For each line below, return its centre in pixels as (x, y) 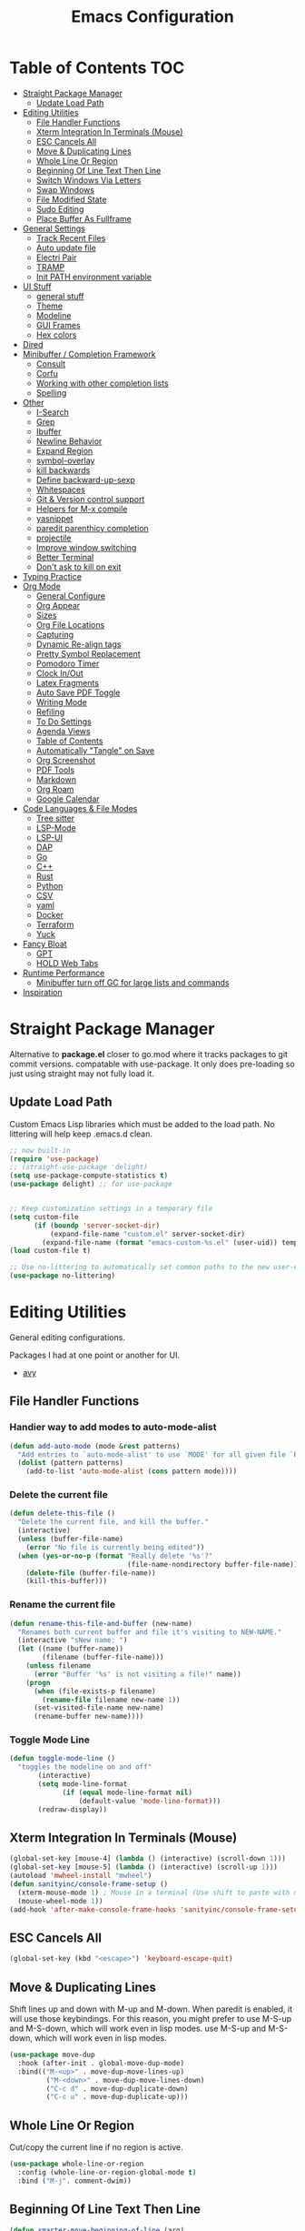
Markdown (56, 779)
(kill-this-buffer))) (66, 1581)
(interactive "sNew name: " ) (73, 1640)
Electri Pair (56, 257)
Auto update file (66, 247)
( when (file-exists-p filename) (94, 1691)
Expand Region (64, 450)
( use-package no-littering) (63, 1276)
